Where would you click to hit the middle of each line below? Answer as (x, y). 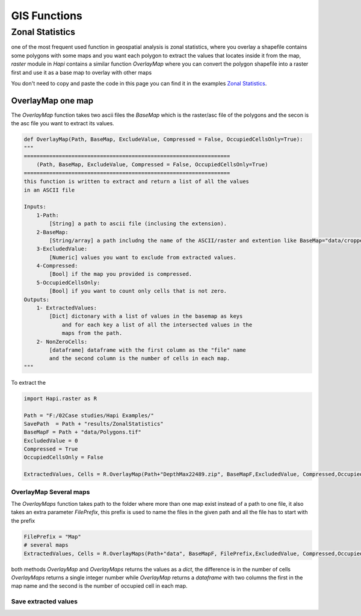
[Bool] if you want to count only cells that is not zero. (138, 291)
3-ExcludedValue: (62, 249)
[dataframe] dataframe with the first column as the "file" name (147, 350)
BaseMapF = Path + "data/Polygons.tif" (82, 432)
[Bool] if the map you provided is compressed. (121, 274)
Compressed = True (51, 449)
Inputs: (35, 207)
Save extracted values (45, 602)
